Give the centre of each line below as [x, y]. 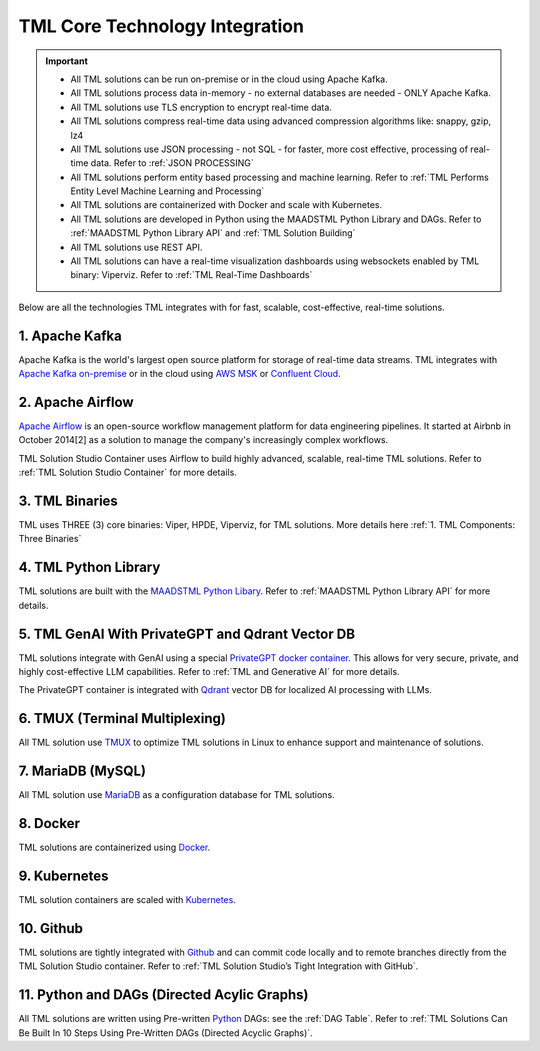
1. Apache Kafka [70, 335]
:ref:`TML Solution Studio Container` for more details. [127, 472]
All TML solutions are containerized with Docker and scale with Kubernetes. [226, 205]
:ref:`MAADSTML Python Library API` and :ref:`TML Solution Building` [213, 233]
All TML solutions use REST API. [136, 247]
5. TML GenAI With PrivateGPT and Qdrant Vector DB [186, 633]
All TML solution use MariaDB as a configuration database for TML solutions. [176, 795]
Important [67, 61]
